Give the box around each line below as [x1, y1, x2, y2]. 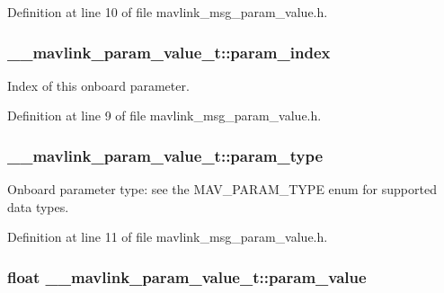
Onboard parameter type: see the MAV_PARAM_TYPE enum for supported [7, 180, 437, 199]
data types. [7, 197, 69, 216]
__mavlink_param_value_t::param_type [7, 144, 324, 166]
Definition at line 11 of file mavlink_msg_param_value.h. [7, 227, 328, 246]
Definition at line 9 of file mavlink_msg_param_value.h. [7, 106, 322, 125]
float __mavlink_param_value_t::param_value [7, 265, 367, 288]
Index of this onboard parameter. [7, 75, 190, 94]
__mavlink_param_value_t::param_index [7, 40, 331, 63]
